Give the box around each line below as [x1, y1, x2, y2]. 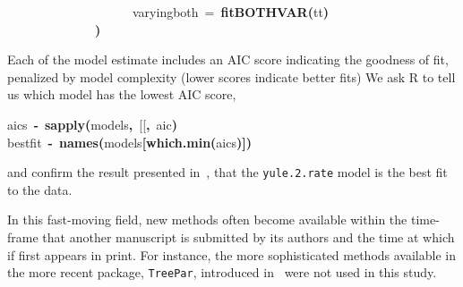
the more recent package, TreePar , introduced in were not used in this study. [7, 263, 437, 282]
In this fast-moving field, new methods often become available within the [7, 210, 407, 229]
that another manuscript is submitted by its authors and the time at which [42, 228, 455, 246]
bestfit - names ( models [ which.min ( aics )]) [7, 132, 252, 151]
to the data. [7, 180, 73, 198]
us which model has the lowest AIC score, [7, 85, 236, 104]
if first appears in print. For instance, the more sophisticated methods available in [7, 245, 456, 264]
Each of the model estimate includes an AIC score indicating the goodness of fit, [7, 50, 449, 69]
